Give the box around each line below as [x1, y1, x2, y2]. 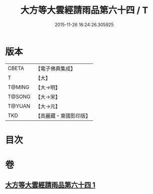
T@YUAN [8, 102, 31, 109]
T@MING [8, 84, 30, 91]
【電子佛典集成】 [35, 65, 76, 72]
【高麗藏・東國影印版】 [35, 112, 91, 119]
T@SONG [8, 93, 31, 100]
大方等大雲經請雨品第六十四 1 [5, 181, 96, 189]
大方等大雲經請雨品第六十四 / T [20, 5, 148, 16]
